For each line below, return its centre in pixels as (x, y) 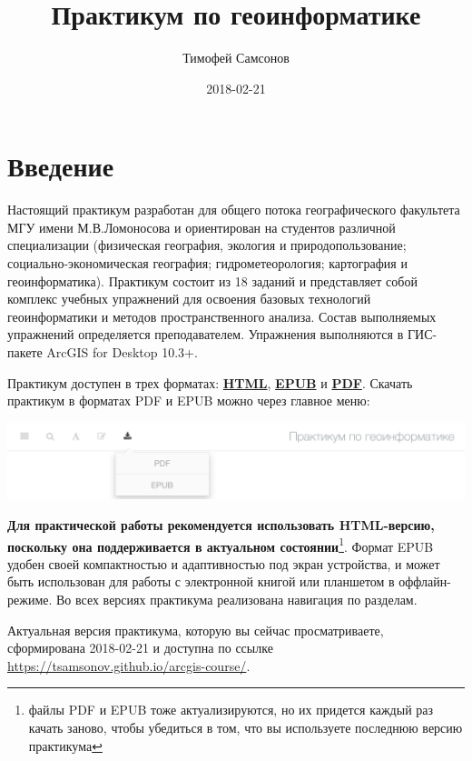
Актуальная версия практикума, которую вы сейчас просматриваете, (196, 630)
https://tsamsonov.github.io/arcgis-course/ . (129, 665)
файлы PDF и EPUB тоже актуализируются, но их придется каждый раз (231, 710)
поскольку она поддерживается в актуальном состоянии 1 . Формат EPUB (221, 545)
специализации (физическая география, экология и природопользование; (207, 245)
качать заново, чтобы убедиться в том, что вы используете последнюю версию (246, 728)
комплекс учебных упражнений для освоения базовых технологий (189, 299)
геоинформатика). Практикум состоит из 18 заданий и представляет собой (212, 280)
